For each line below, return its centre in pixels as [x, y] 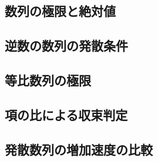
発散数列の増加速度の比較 [79, 149]
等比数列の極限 [48, 80]
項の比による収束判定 [66, 114]
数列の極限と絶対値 [60, 11]
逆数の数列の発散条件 [66, 46]
